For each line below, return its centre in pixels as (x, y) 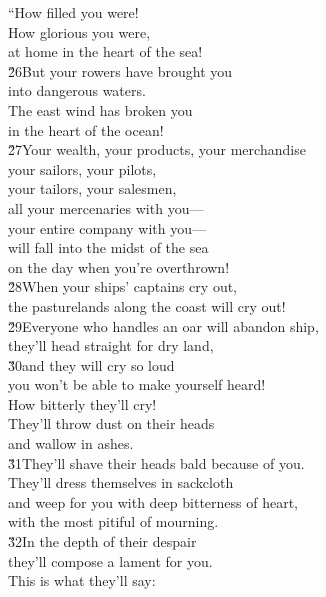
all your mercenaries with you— (106, 207)
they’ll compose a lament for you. (110, 560)
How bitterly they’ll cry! (82, 403)
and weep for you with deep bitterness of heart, (153, 501)
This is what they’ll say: (82, 580)
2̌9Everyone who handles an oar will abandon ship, (163, 325)
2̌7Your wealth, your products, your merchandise (157, 149)
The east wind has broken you (100, 109)
